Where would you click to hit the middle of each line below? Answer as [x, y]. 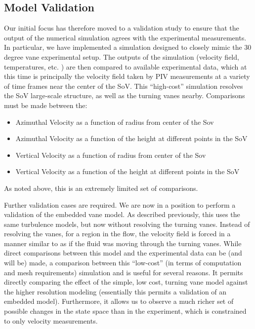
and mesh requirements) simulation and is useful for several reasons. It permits [124, 272]
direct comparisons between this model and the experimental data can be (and [123, 253]
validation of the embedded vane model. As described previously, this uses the [122, 214]
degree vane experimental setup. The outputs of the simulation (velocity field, [122, 56]
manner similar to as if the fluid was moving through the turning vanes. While [123, 243]
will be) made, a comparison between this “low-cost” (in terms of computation [123, 263]
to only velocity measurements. [51, 320]
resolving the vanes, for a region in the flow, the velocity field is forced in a [117, 234]
